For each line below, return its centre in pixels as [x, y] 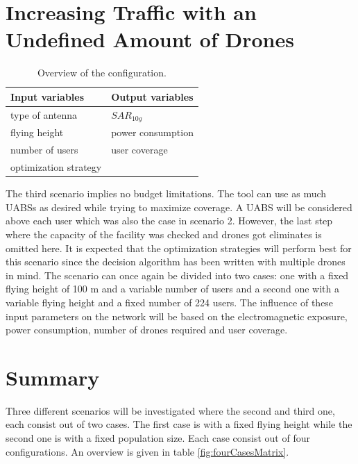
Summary [53, 377]
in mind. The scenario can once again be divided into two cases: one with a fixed [177, 275]
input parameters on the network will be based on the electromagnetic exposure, [177, 316]
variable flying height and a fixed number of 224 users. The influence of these [170, 302]
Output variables [152, 96]
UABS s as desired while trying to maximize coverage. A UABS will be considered [179, 207]
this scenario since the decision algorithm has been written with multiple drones [176, 262]
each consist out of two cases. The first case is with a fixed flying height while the [179, 424]
